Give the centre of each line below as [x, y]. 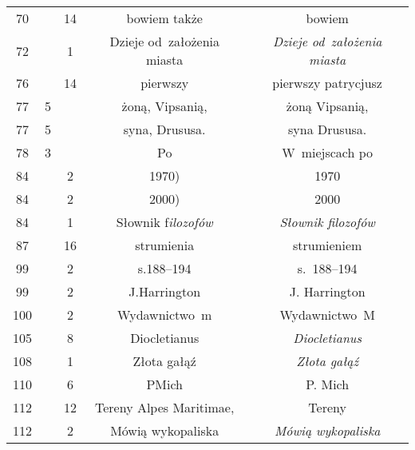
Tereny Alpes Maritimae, [164, 407]
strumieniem [327, 245]
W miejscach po [328, 152]
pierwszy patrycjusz [327, 83]
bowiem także [164, 18]
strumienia [165, 245]
